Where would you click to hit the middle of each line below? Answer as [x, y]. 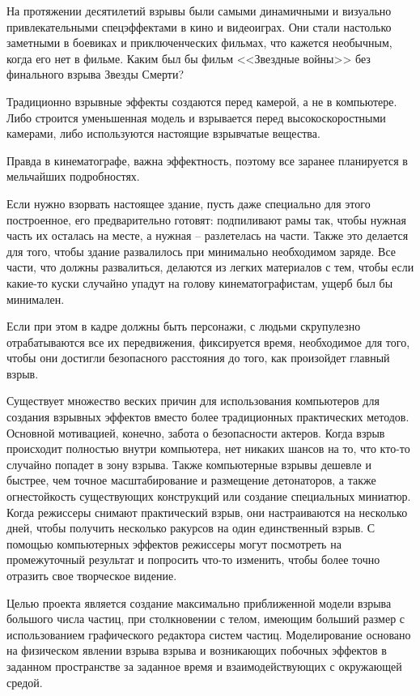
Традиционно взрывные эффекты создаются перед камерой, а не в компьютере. [202, 101]
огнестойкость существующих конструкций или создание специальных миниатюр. [209, 496]
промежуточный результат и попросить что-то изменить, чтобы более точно [193, 559]
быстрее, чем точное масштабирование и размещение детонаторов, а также [191, 480]
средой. [25, 682]
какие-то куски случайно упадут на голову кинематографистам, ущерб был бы [200, 282]
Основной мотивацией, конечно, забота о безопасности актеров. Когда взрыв [196, 432]
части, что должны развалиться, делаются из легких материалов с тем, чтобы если [210, 267]
